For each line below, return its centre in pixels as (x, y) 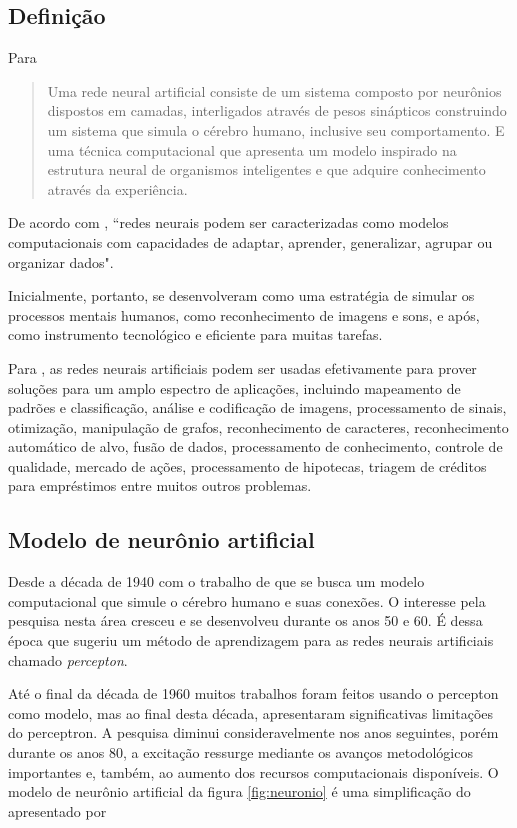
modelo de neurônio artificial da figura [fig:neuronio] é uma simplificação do (239, 791)
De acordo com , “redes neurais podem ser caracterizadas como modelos (228, 222)
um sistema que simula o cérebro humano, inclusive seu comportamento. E (276, 129)
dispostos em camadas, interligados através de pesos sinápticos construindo (277, 110)
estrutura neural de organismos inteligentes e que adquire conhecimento (266, 169)
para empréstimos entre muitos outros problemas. (160, 485)
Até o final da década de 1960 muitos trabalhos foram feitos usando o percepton (253, 693)
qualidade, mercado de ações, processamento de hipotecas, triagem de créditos (247, 465)
